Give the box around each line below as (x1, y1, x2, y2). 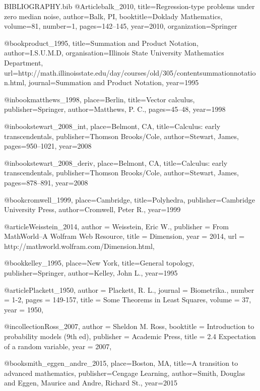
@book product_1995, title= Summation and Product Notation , (4, 37, 199, 48)
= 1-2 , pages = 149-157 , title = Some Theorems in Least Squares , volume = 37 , (4, 294, 251, 305)
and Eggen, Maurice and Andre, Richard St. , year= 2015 (4, 377, 177, 388)
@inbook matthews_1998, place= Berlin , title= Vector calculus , (4, 94, 195, 104)
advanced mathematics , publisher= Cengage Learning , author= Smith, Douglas (4, 367, 245, 378)
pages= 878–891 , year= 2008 (4, 177, 88, 187)
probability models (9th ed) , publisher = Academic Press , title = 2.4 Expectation (4, 331, 256, 342)
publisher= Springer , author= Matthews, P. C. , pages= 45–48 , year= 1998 (4, 104, 226, 114)
